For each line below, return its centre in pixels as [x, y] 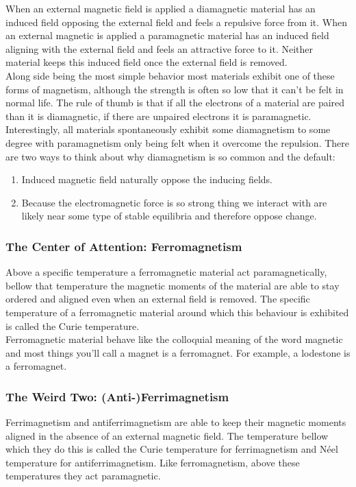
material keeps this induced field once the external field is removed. [147, 62]
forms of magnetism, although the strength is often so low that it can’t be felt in [175, 89]
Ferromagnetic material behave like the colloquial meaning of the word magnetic [174, 339]
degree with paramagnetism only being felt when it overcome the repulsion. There [177, 142]
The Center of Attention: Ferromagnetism [124, 246]
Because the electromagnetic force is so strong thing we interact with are [174, 202]
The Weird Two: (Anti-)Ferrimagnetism [117, 396]
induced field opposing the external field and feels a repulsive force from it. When [176, 22]
